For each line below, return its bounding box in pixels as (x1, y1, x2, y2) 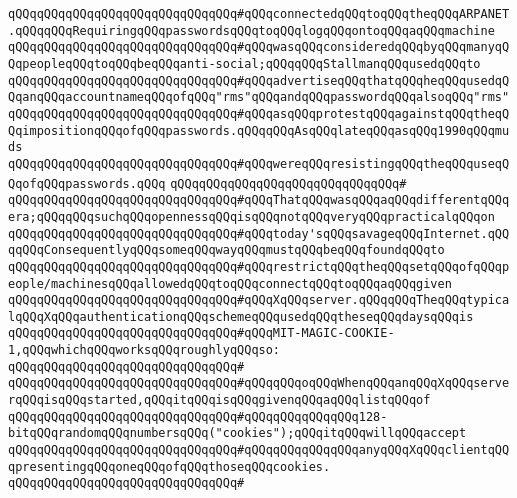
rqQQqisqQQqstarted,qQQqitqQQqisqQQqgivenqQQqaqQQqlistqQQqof (8, 393, 431, 408)
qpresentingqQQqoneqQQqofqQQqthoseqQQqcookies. (8, 459, 331, 474)
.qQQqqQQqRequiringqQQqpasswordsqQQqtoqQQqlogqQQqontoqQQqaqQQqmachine (8, 23, 495, 38)
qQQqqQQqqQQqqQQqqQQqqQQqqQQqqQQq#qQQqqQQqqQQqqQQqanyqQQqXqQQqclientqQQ (8, 443, 510, 458)
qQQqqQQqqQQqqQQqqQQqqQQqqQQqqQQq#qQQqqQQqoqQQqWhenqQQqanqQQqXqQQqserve (8, 376, 510, 391)
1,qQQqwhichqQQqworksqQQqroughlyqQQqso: (8, 343, 281, 358)
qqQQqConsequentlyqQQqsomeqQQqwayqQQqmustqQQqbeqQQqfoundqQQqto (8, 243, 445, 258)
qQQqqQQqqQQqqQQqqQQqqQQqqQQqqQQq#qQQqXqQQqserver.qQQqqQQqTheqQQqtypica (8, 293, 510, 308)
